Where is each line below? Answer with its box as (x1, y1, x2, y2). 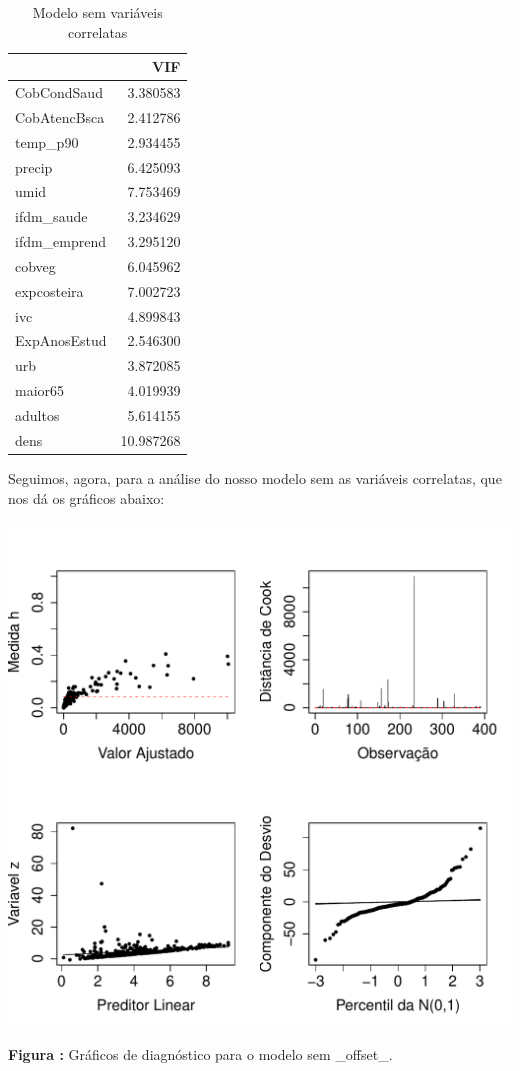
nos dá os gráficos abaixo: (8, 487, 165, 508)
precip (15, 156, 53, 177)
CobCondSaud (15, 82, 103, 103)
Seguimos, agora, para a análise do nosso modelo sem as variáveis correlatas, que (8, 467, 502, 488)
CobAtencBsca (15, 106, 105, 127)
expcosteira (15, 280, 84, 301)
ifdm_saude (15, 206, 88, 227)
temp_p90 (15, 131, 79, 152)
